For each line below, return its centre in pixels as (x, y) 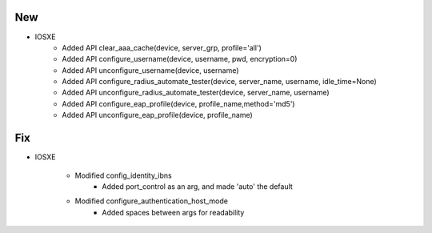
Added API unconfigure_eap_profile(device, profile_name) (158, 115)
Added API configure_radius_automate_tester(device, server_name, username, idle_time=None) (220, 82)
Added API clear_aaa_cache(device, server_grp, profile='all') (162, 47)
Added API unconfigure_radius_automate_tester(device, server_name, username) (196, 93)
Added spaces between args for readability (173, 212)
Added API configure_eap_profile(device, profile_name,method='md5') (178, 103)
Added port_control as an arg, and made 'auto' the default (198, 186)
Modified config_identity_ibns (123, 175)
